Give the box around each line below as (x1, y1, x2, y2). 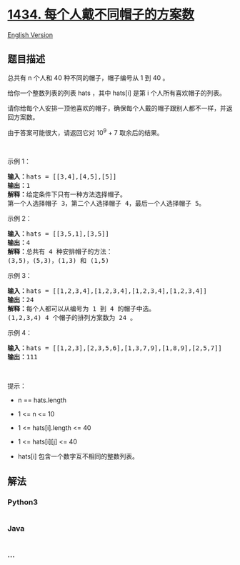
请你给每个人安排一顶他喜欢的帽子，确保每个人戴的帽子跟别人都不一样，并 (7, 104, 226, 112)
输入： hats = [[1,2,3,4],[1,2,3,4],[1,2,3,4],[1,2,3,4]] (7, 287, 207, 295)
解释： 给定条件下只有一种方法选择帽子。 (7, 191, 126, 199)
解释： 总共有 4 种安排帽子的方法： (7, 248, 113, 256)
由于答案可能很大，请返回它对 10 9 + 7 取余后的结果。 (7, 126, 164, 136)
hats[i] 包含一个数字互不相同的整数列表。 (17, 452, 139, 461)
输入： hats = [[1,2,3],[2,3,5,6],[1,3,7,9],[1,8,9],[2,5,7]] (7, 344, 223, 352)
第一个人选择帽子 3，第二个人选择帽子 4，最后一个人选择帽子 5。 (7, 199, 206, 208)
